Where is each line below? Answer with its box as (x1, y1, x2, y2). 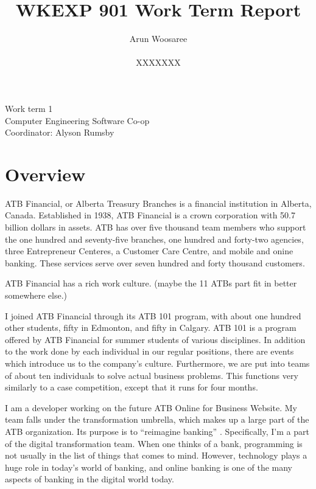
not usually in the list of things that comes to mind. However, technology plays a (5, 449, 307, 462)
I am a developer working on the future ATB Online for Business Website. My (5, 401, 297, 414)
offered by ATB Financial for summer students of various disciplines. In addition (5, 333, 306, 345)
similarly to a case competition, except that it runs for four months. (5, 381, 258, 394)
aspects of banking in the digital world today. (5, 473, 174, 485)
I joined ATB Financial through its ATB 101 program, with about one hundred (5, 309, 301, 322)
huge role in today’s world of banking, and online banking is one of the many (5, 460, 293, 473)
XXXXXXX (136, 56, 181, 69)
